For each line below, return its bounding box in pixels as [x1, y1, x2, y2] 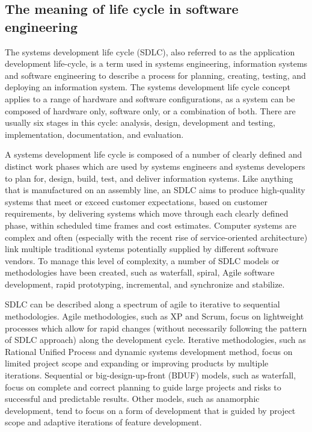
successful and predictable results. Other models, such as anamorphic [5, 392, 260, 405]
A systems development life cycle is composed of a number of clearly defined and [5, 148, 302, 161]
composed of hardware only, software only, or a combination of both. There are [5, 104, 296, 117]
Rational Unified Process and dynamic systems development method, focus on [5, 345, 293, 357]
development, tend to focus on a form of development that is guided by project [5, 404, 296, 416]
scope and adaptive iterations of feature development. [5, 416, 202, 428]
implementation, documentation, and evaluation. [5, 128, 184, 140]
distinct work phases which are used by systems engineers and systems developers [5, 159, 305, 172]
